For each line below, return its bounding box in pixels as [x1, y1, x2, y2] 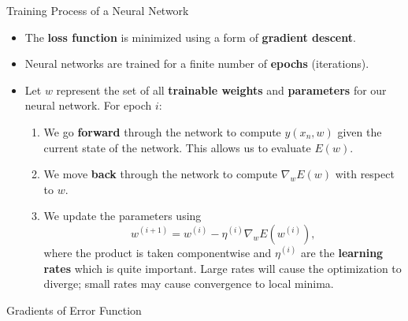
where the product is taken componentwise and [43, 244, 272, 260]
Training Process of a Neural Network [6, 2, 189, 18]
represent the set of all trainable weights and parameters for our [56, 81, 387, 98]
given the [337, 123, 382, 140]
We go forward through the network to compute [43, 123, 281, 140]
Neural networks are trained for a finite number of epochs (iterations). [24, 55, 369, 72]
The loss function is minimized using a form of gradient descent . [24, 28, 356, 45]
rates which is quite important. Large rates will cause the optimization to [43, 259, 402, 276]
